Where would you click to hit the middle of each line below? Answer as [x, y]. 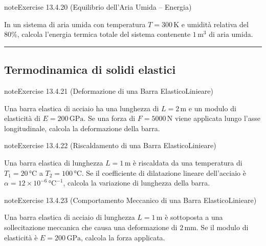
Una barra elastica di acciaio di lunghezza [70, 217]
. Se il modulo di [222, 227]
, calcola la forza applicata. [123, 237]
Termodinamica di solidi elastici [90, 69]
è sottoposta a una [194, 217]
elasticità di [22, 118]
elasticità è [21, 237]
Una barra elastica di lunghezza [54, 162]
